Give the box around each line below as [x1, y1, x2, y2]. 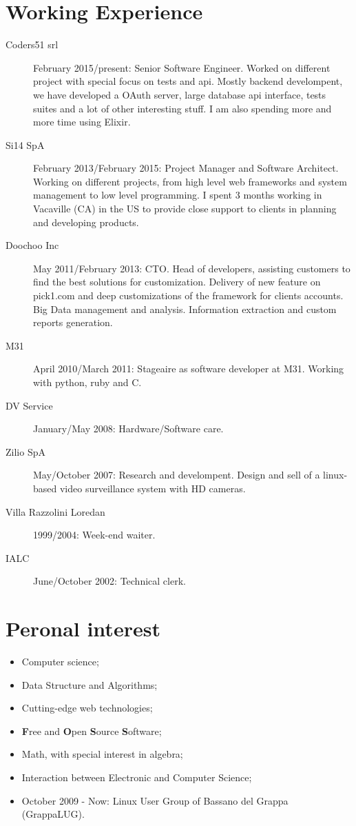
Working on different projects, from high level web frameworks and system [33, 174, 347, 188]
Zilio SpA [6, 444, 45, 459]
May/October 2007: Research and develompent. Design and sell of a [33, 467, 320, 482]
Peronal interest [6, 614, 160, 643]
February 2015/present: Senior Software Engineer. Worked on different [33, 60, 331, 74]
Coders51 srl [6, 37, 59, 52]
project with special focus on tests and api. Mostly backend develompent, [33, 74, 343, 88]
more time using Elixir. [33, 114, 131, 129]
